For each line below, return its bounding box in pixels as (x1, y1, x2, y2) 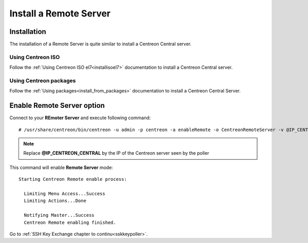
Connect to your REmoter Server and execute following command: (9, 115, 151, 121)
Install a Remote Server (9, 8, 111, 19)
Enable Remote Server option (9, 101, 105, 110)
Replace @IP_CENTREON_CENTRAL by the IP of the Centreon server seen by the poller (23, 150, 209, 156)
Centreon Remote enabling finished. (24, 219, 117, 226)
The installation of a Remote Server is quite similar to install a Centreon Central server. (9, 41, 192, 47)
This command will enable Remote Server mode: (9, 164, 113, 171)
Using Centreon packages (9, 77, 76, 84)
